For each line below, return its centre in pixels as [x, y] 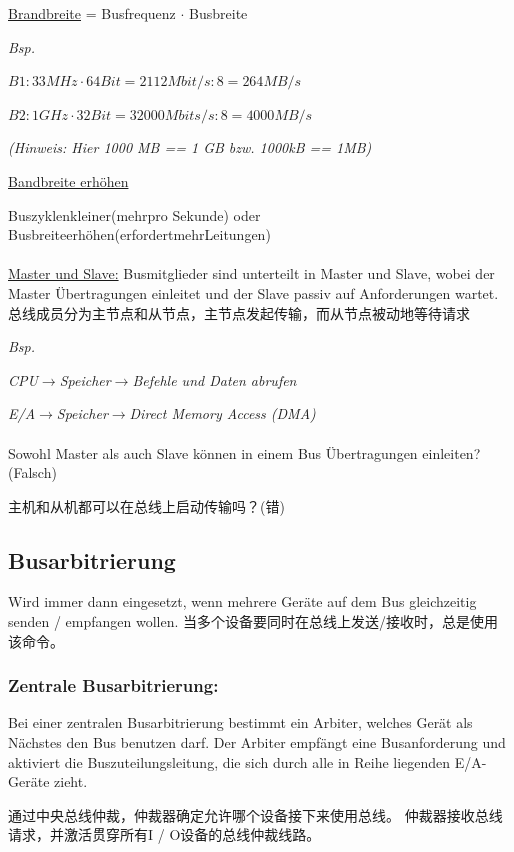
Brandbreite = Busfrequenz [92, 13]
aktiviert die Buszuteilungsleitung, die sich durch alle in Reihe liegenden [229, 761]
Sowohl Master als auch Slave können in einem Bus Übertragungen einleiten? [244, 452]
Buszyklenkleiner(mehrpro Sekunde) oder [134, 214]
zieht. [71, 781]
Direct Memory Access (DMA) [222, 413]
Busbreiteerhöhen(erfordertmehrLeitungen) [139, 234]
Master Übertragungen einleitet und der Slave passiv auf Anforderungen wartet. [253, 292]
